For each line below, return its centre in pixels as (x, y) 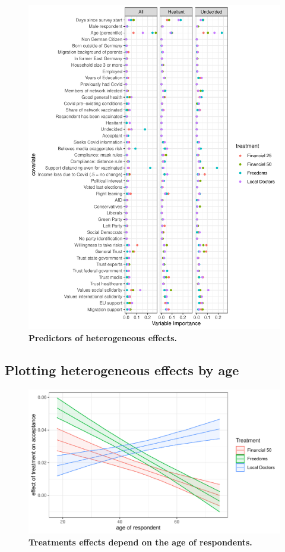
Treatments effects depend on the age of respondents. (140, 542)
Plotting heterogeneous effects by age (122, 370)
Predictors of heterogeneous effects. (103, 338)
